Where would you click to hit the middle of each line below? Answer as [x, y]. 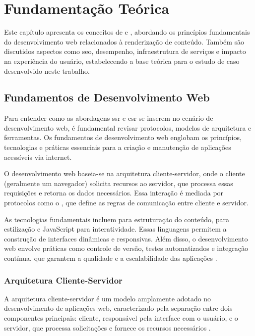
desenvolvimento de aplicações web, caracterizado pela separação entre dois [118, 308]
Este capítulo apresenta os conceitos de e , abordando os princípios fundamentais [127, 32]
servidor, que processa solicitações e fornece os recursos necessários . [107, 327]
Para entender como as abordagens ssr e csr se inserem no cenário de [109, 118]
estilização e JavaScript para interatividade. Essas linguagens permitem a [115, 229]
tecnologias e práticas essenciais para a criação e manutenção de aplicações [118, 147]
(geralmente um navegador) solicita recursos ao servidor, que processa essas [119, 183]
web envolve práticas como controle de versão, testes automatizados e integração [126, 248]
